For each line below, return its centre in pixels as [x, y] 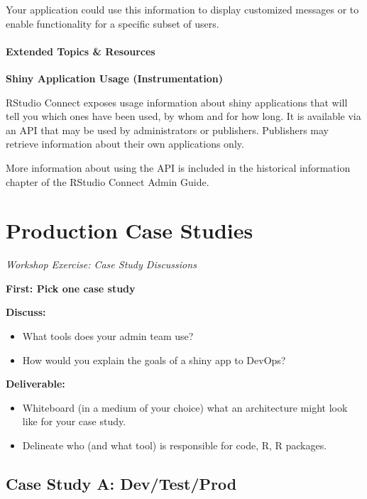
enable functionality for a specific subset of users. [113, 23]
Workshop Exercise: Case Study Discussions [101, 264]
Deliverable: [35, 384]
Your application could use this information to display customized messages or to [182, 9]
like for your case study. [74, 421]
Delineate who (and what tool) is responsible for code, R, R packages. [175, 445]
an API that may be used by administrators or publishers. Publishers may [167, 130]
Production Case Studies [130, 230]
